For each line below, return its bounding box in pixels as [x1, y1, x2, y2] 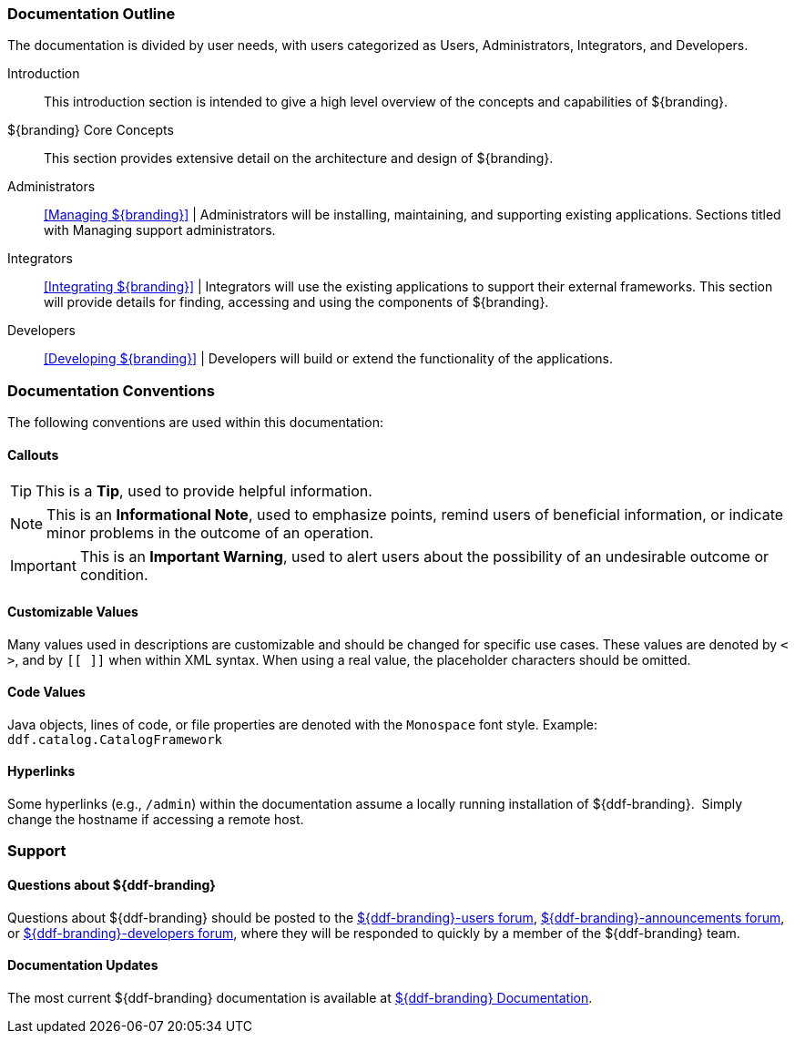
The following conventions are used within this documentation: [7, 414, 383, 431]
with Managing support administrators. [44, 222, 276, 239]
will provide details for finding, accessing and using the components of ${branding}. [44, 294, 549, 311]
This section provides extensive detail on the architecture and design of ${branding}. [44, 150, 554, 167]
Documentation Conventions [7, 381, 215, 400]
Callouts [7, 446, 59, 463]
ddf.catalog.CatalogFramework [7, 731, 223, 747]
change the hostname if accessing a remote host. [7, 811, 304, 827]
